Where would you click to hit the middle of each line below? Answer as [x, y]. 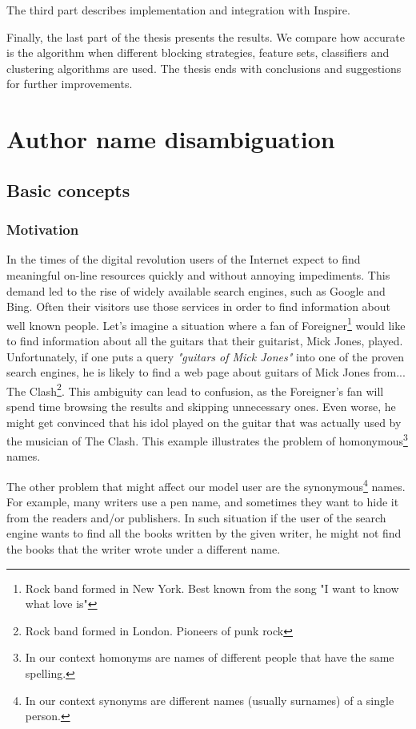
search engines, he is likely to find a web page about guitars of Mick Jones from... [206, 372]
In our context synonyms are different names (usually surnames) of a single [210, 700]
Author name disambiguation [171, 139]
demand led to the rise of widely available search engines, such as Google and [196, 290]
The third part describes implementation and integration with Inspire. [178, 10]
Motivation [43, 230]
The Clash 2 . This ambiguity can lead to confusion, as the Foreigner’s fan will [195, 389]
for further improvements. [70, 84]
